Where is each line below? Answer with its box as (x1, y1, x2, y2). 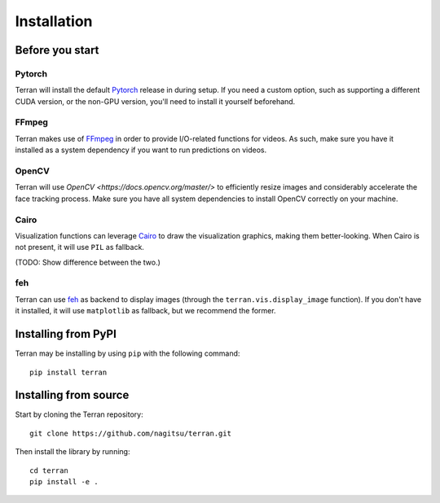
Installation (15, 12, 93, 30)
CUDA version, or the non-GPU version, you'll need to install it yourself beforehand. (15, 96, 296, 106)
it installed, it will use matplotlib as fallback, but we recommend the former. (15, 306, 276, 316)
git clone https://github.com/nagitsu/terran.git (29, 428, 232, 438)
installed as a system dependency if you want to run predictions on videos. (15, 145, 267, 155)
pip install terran (29, 367, 108, 377)
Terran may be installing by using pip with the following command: (15, 348, 240, 358)
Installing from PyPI (15, 327, 117, 341)
